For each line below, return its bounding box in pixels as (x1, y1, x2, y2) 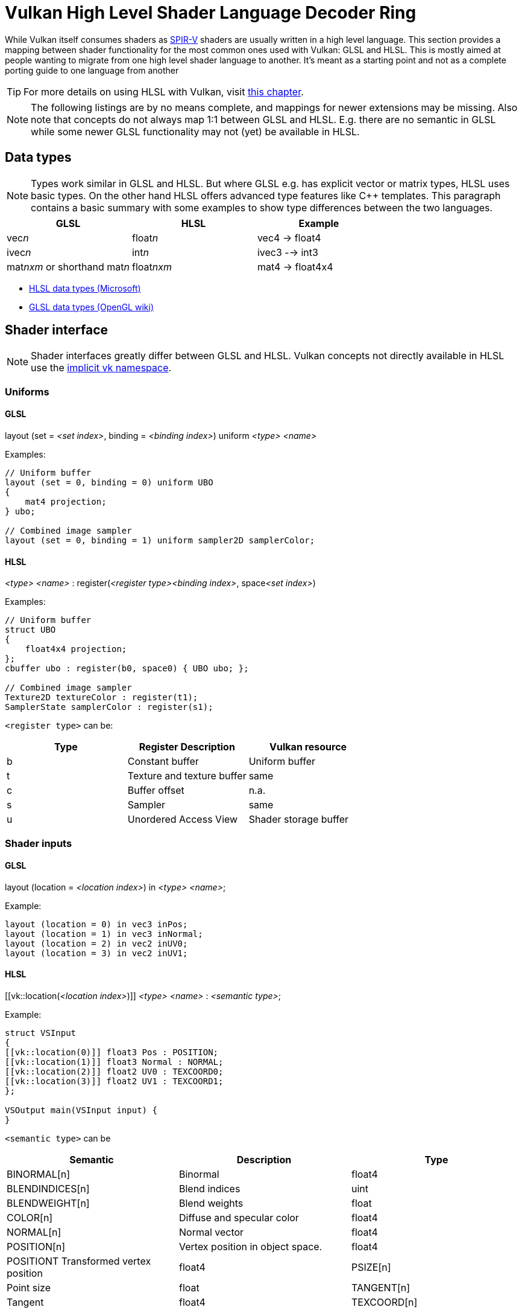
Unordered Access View (127, 813, 238, 826)
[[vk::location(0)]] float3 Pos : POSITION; (5, 1047, 219, 1058)
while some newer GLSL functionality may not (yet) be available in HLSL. (31, 125, 360, 138)
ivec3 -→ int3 (257, 246, 318, 258)
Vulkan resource (269, 741, 347, 753)
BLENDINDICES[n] (7, 1183, 90, 1195)
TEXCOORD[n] (351, 1296, 418, 1309)
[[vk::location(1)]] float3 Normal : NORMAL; (5, 1057, 224, 1067)
